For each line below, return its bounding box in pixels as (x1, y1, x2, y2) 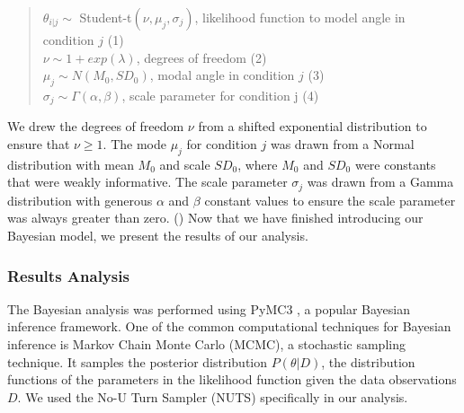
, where (237, 154, 278, 173)
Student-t (79, 8, 132, 26)
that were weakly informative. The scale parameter (7, 172, 288, 191)
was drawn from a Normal (270, 135, 415, 154)
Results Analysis (7, 264, 129, 286)
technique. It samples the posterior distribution (7, 352, 268, 371)
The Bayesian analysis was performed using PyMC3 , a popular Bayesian (7, 299, 410, 318)
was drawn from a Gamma (307, 172, 454, 191)
